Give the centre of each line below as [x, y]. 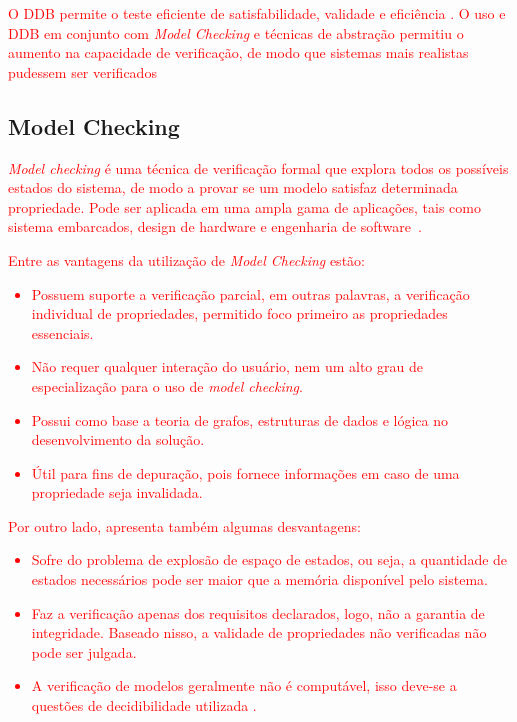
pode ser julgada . [84, 651]
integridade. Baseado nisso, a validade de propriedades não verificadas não [259, 632]
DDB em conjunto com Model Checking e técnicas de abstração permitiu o [236, 32]
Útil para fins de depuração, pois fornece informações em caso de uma [245, 472]
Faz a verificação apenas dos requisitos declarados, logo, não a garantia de [258, 612]
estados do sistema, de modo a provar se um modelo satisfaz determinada [233, 187]
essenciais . [62, 332]
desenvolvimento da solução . [118, 439]
